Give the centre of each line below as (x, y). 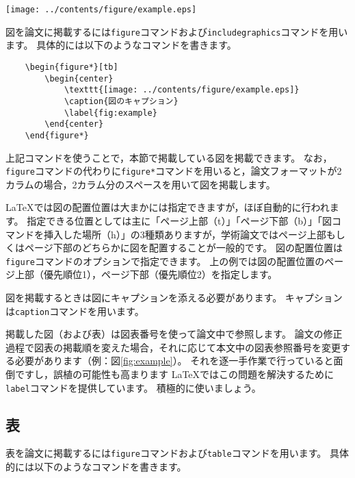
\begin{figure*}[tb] (71, 67)
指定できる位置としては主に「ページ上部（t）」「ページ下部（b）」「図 (179, 220)
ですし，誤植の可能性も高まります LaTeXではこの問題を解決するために (174, 374)
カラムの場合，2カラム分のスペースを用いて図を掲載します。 (141, 184)
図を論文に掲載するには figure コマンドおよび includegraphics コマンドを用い (177, 31)
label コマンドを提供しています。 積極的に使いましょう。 (133, 387)
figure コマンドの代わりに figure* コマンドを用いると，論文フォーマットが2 (174, 171)
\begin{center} (79, 78)
